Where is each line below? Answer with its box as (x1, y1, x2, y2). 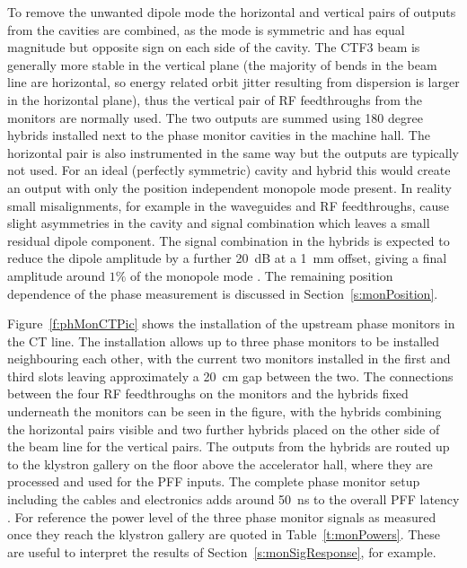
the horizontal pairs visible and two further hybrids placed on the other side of (7, 419, 440, 438)
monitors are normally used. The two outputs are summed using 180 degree (7, 108, 423, 127)
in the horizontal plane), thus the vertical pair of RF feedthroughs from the (7, 90, 422, 109)
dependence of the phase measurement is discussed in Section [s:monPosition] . (7, 284, 438, 302)
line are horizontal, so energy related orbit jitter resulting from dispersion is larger (7, 73, 460, 92)
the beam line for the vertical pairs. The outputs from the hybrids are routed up (7, 437, 450, 456)
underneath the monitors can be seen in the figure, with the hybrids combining (7, 402, 442, 421)
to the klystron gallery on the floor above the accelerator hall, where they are (7, 454, 433, 473)
